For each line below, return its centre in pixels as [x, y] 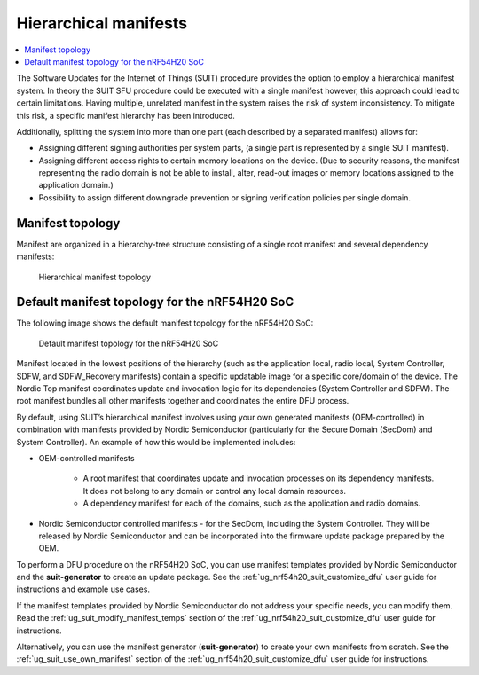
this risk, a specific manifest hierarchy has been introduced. [126, 115]
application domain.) [76, 185]
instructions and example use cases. [83, 589]
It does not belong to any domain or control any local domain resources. [214, 491]
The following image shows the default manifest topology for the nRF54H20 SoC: [165, 323]
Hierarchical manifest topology [94, 277]
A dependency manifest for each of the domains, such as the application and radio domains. [252, 503]
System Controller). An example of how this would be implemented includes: [156, 442]
